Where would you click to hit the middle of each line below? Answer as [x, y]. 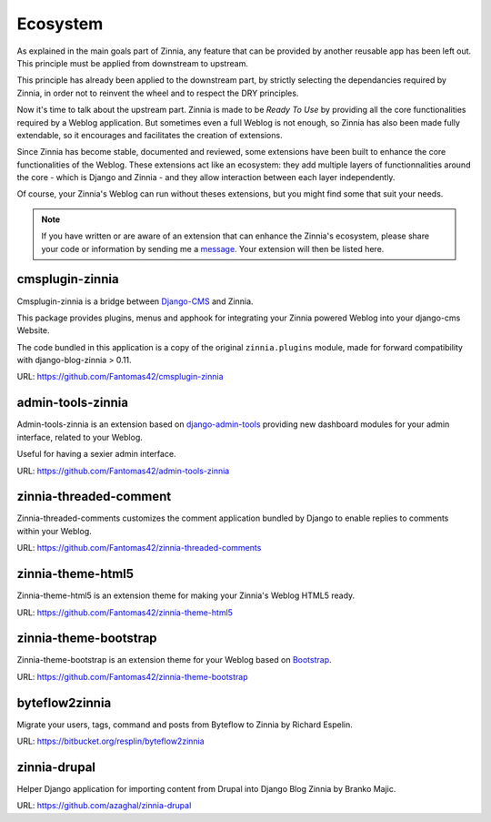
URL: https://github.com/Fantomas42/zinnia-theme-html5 [125, 612]
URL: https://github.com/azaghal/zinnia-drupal [104, 806]
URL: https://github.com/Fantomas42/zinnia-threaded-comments [139, 548]
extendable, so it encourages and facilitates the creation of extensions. [150, 135]
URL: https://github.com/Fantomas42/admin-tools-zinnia [123, 471]
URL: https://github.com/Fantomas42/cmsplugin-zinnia [120, 377]
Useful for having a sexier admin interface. [96, 454]
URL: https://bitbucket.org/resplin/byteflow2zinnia [110, 741]
